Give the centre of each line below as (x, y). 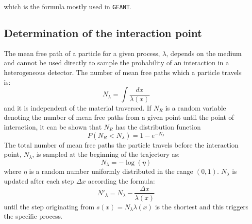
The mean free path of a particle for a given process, (82, 53)
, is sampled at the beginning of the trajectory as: (106, 154)
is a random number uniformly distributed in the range (111, 171)
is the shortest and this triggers (202, 206)
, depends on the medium (204, 53)
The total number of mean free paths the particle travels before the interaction (121, 144)
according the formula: (122, 180)
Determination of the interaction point (103, 33)
